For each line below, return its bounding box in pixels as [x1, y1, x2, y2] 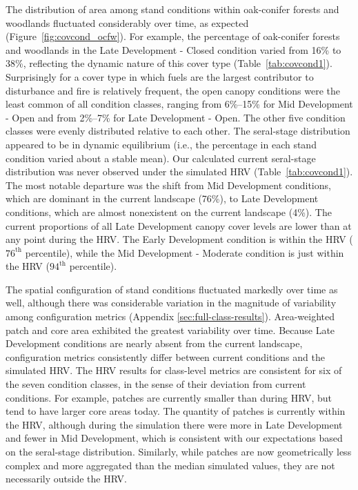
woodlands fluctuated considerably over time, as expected [6, 15, 249, 30]
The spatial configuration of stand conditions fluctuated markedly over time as [6, 282, 338, 296]
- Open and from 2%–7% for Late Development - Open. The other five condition [6, 110, 346, 124]
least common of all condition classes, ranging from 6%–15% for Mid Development [6, 97, 353, 111]
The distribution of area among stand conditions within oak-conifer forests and [6, 2, 339, 16]
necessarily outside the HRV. [6, 471, 127, 486]
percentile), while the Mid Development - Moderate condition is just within [25, 245, 344, 259]
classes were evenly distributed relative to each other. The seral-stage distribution [6, 124, 350, 138]
